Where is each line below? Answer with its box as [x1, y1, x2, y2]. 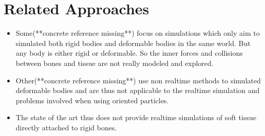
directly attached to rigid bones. [15, 122, 117, 132]
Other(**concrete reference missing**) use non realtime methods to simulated [15, 75, 261, 85]
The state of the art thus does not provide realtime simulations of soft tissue [15, 112, 256, 123]
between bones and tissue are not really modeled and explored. [15, 57, 214, 68]
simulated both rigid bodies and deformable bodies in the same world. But [15, 37, 251, 48]
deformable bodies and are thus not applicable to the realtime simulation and [15, 85, 260, 96]
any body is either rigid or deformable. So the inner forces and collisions [15, 48, 243, 58]
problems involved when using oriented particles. [15, 95, 169, 105]
